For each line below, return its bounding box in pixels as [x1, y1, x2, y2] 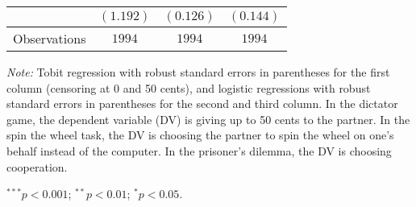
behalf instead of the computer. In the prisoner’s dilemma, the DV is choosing [6, 142, 392, 159]
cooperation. [6, 158, 68, 175]
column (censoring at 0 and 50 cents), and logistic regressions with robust [6, 79, 371, 96]
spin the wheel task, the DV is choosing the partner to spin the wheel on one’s [6, 126, 394, 143]
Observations [13, 29, 86, 48]
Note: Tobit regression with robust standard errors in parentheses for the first [6, 64, 390, 80]
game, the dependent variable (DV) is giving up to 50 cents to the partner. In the [6, 110, 410, 127]
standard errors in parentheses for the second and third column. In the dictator [6, 95, 398, 112]
